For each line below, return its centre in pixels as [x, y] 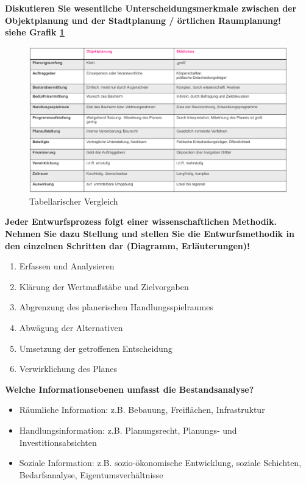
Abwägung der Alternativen [71, 328]
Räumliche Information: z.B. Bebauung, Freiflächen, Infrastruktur [142, 410]
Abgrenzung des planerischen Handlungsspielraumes [116, 307]
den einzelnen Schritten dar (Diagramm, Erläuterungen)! [127, 245]
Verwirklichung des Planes [68, 369]
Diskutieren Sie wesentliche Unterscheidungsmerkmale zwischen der [151, 8]
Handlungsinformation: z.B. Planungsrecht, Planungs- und [128, 430]
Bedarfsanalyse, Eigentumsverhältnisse [91, 474]
